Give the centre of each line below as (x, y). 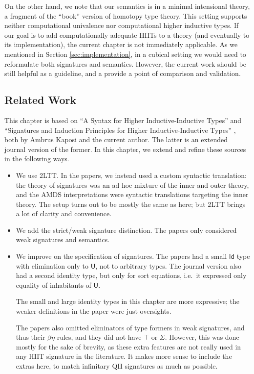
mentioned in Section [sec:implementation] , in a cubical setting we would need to (125, 54)
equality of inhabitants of (53, 285)
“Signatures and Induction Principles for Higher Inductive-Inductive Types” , (120, 130)
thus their (31, 337)
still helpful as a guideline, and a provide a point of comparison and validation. (123, 73)
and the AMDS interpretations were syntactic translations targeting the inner (132, 194)
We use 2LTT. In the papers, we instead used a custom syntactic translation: (131, 175)
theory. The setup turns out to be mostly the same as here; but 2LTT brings (131, 204)
